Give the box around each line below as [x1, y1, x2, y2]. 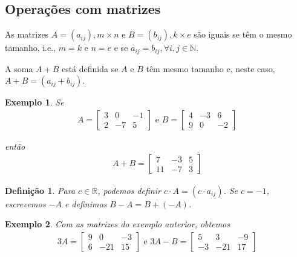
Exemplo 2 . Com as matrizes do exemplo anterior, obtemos [5, 218, 230, 230]
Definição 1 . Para [5, 184, 76, 196]
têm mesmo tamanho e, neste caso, [146, 62, 275, 75]
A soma [5, 62, 33, 75]
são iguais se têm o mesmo [194, 28, 292, 41]
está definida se [61, 62, 119, 75]
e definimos [64, 197, 107, 210]
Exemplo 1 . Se [5, 96, 64, 108]
